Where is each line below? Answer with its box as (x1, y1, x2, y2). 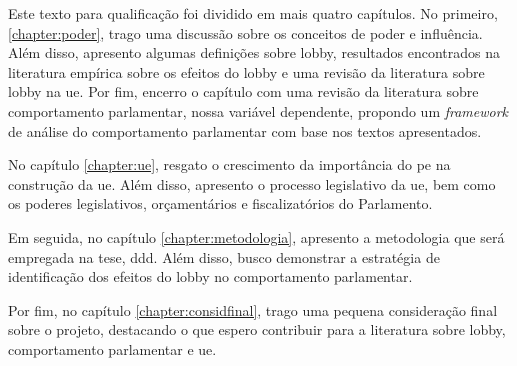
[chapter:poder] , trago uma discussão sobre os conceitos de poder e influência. (8, 22, 483, 43)
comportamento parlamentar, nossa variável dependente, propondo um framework (8, 100, 509, 121)
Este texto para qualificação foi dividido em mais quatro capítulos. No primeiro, (8, 3, 498, 23)
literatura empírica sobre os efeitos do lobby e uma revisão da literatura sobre (8, 61, 485, 82)
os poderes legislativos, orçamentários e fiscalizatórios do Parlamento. (8, 193, 433, 214)
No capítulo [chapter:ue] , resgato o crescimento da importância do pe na (8, 154, 451, 175)
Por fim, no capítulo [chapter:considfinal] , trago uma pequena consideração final (8, 299, 498, 320)
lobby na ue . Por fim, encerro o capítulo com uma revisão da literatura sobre (8, 81, 479, 102)
